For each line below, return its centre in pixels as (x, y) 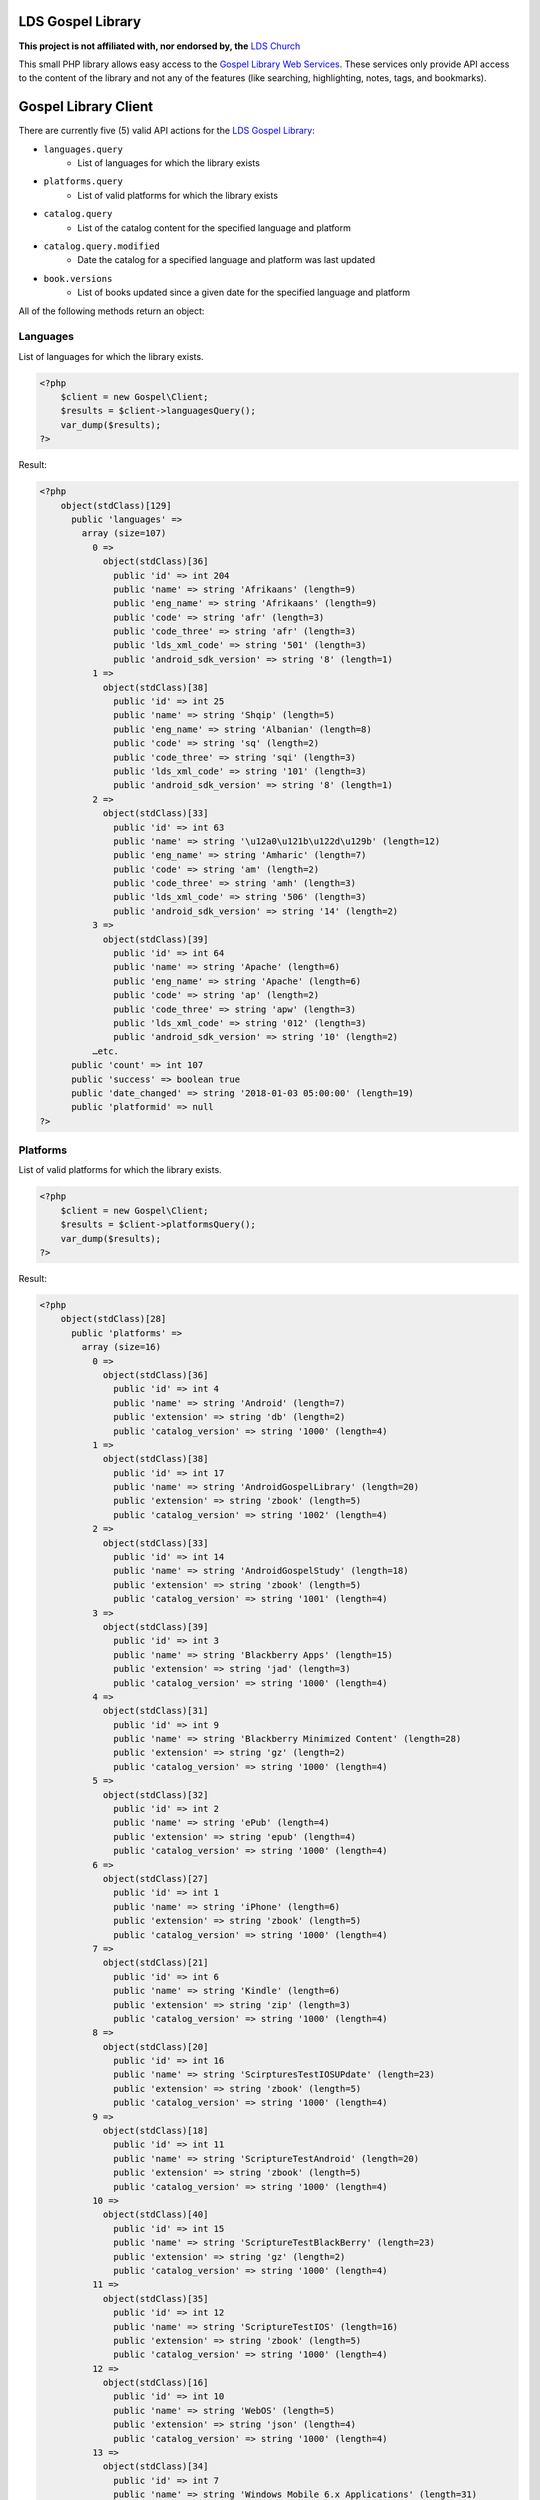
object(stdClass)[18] (155, 2131)
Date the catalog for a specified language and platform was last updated (226, 260)
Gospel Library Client (86, 106)
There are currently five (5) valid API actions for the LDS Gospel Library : (166, 131)
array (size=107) (124, 533)
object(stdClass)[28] (113, 1319)
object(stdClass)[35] (155, 2298)
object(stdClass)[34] (155, 2466)
